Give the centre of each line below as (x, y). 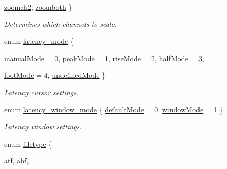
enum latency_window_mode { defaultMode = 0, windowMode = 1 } (114, 109)
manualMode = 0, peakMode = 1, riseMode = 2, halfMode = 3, (104, 58)
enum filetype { (28, 143)
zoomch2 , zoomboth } (38, 7)
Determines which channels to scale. (61, 24)
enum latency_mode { (39, 41)
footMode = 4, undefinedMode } (55, 75)
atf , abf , (17, 161)
